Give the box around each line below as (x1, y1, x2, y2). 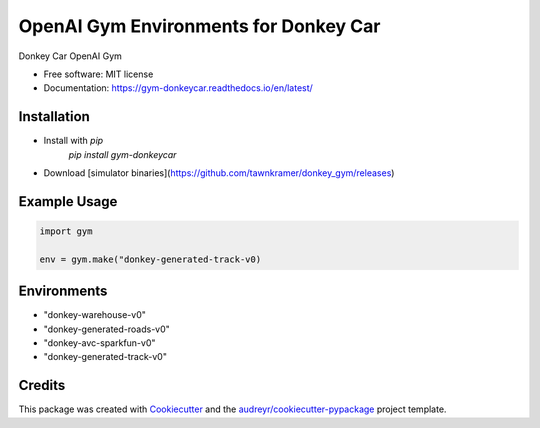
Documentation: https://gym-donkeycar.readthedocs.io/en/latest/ (43, 82, 314, 94)
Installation (18, 108, 90, 125)
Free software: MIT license (43, 68, 154, 80)
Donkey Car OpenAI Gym (18, 50, 122, 62)
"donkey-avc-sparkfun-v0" (43, 337, 156, 349)
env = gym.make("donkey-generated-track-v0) (39, 253, 262, 265)
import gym (39, 226, 93, 237)
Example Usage (18, 193, 118, 210)
